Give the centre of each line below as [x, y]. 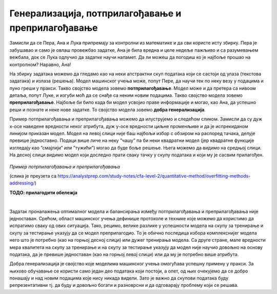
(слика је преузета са [33, 176]
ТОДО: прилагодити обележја [44, 193]
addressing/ [22, 183]
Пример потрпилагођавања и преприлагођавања [65, 166]
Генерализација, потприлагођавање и [95, 13]
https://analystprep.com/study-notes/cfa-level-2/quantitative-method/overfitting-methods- [154, 176]
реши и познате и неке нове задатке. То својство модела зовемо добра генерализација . [108, 110]
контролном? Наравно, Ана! [40, 65]
